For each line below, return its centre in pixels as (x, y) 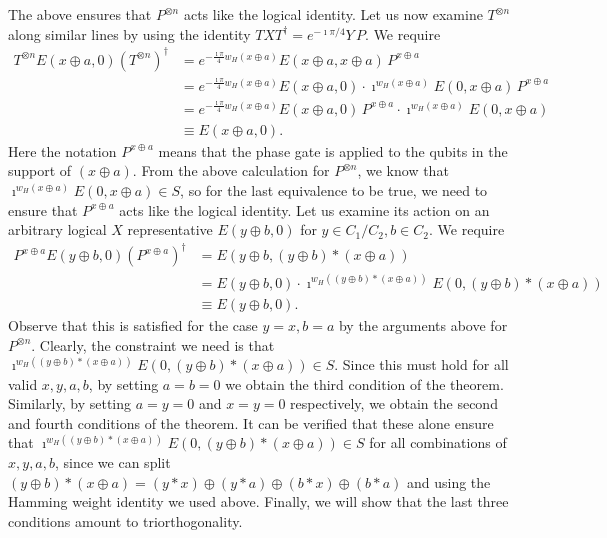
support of (40, 170)
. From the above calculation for (231, 170)
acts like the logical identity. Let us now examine (333, 14)
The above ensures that (80, 14)
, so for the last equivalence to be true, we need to (334, 190)
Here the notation (62, 150)
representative (170, 229)
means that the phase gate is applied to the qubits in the (333, 150)
